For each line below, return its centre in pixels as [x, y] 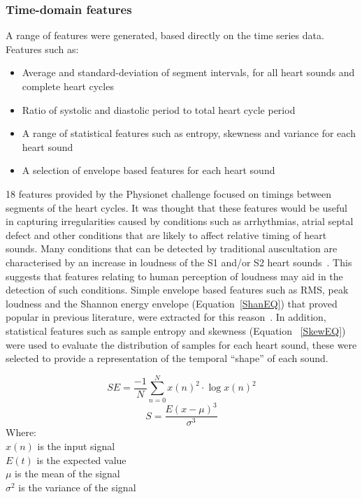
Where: [21, 432]
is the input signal [76, 446]
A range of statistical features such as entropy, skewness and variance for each [189, 133]
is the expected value [81, 460]
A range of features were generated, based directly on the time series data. [165, 35]
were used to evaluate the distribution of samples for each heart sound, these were [181, 344]
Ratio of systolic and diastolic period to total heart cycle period [159, 109]
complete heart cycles [68, 86]
